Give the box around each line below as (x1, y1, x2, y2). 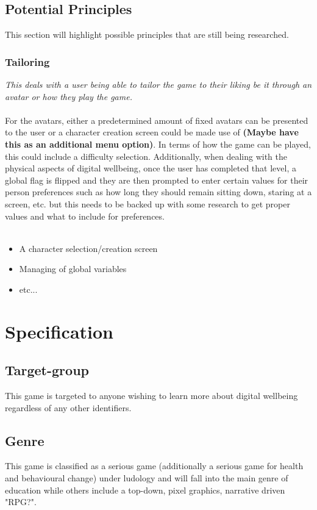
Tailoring (5, 54, 50, 69)
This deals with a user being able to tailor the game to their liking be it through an (5, 78, 312, 91)
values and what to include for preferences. (5, 209, 165, 222)
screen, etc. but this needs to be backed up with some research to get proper (5, 197, 290, 210)
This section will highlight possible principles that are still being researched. (5, 28, 289, 41)
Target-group (5, 361, 89, 379)
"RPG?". (5, 495, 37, 508)
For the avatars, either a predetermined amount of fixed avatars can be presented (5, 113, 308, 126)
